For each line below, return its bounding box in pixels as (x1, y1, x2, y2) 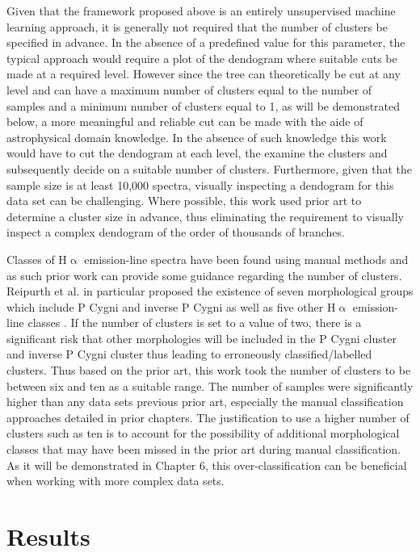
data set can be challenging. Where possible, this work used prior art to (6, 192, 362, 209)
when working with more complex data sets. (6, 472, 225, 489)
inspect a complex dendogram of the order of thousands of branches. (6, 224, 345, 241)
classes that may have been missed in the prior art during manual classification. (6, 441, 401, 458)
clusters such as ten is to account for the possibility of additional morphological (6, 425, 400, 442)
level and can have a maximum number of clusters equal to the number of (6, 81, 372, 98)
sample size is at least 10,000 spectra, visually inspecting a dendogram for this (6, 176, 394, 193)
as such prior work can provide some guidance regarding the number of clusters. (6, 266, 402, 283)
